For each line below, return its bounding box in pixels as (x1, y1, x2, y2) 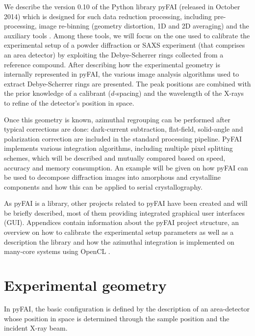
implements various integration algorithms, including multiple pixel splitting (4, 143, 233, 153)
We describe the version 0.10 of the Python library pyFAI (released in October (4, 1, 240, 11)
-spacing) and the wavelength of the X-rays (114, 88, 244, 98)
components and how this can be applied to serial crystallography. (4, 181, 203, 192)
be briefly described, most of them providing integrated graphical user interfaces (4, 207, 245, 218)
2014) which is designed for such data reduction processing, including (4, 11, 212, 21)
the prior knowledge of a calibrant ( (4, 88, 111, 98)
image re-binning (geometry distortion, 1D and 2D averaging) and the (39, 21, 249, 31)
